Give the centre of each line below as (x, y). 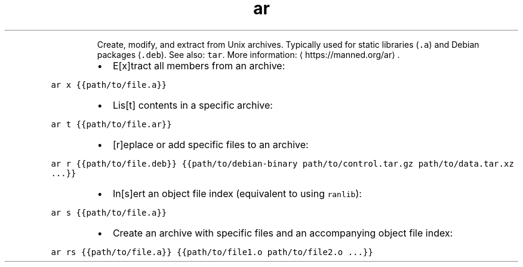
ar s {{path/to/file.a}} (109, 212)
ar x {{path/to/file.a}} (109, 85)
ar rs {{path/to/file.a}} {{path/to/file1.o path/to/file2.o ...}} (212, 252)
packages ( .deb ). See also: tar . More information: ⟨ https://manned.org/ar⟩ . (248, 54)
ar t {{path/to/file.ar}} (111, 124)
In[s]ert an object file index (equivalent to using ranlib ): (237, 193)
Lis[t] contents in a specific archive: (193, 105)
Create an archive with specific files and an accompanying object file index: (283, 233)
